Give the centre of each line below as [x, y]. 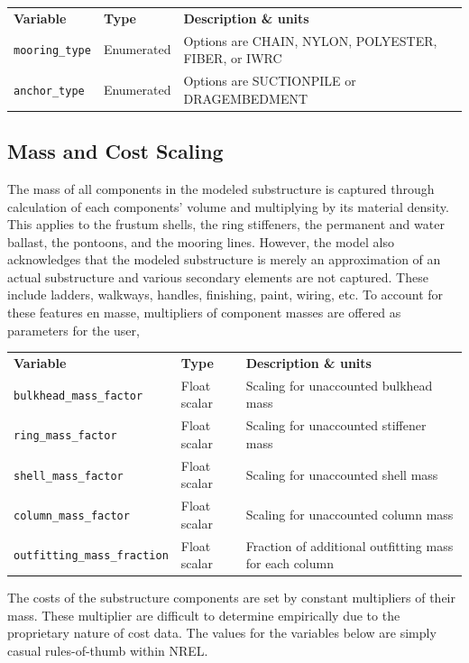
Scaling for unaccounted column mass [349, 514]
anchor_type [49, 91]
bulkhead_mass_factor [78, 396]
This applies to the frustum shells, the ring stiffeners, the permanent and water [226, 224]
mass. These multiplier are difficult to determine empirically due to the [204, 615]
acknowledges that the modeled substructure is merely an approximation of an [224, 259]
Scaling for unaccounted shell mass [342, 474]
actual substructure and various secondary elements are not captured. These [218, 276]
